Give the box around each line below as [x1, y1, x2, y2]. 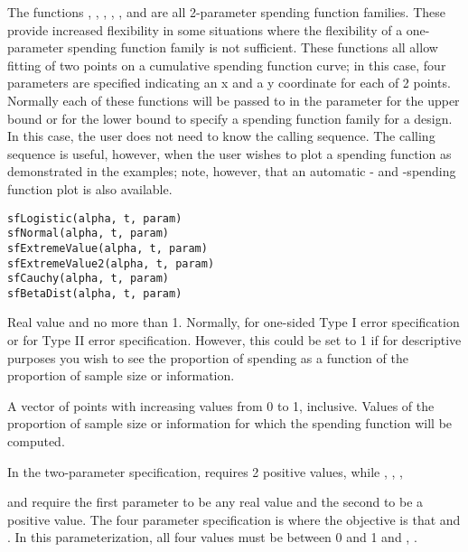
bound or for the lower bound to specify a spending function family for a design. [7, 108, 453, 127]
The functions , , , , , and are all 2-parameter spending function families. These [7, 3, 445, 21]
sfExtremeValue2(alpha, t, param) [7, 257, 215, 270]
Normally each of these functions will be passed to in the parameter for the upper [7, 90, 460, 109]
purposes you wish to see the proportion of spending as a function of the [7, 348, 408, 367]
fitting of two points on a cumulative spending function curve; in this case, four [7, 55, 446, 74]
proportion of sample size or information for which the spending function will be [7, 414, 453, 433]
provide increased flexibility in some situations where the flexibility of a [7, 20, 403, 39]
